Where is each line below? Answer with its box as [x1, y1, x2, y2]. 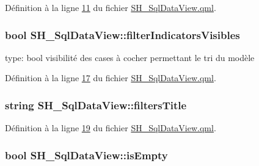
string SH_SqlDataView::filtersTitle [5, 97, 187, 112]
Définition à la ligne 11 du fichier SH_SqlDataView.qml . [5, 1, 216, 13]
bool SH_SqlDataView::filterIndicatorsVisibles [5, 27, 240, 42]
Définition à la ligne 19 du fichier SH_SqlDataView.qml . [5, 121, 216, 134]
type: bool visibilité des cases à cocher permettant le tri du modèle [5, 51, 255, 63]
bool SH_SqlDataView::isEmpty [5, 147, 168, 162]
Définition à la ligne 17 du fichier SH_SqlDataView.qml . [5, 71, 216, 84]
